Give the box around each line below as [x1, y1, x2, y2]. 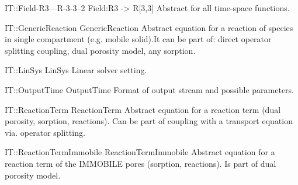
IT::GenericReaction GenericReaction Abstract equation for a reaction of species [5, 21, 293, 33]
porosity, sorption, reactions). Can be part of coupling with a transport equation [5, 115, 293, 127]
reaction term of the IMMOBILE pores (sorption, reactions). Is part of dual [5, 157, 276, 169]
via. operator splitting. [5, 126, 85, 138]
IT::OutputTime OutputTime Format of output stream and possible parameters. [5, 83, 294, 95]
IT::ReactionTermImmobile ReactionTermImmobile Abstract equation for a [5, 146, 275, 158]
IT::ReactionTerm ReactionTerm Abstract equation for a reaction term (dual [5, 103, 281, 115]
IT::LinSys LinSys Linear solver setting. [5, 64, 147, 76]
